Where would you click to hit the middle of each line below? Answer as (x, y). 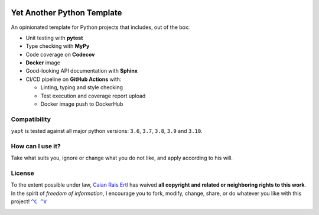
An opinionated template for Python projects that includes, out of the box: (100, 27)
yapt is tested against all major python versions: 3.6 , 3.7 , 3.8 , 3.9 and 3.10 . (107, 131)
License (23, 173)
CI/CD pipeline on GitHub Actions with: (74, 79)
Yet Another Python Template (66, 13)
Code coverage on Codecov (60, 54)
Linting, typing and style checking (82, 87)
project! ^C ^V (29, 201)
